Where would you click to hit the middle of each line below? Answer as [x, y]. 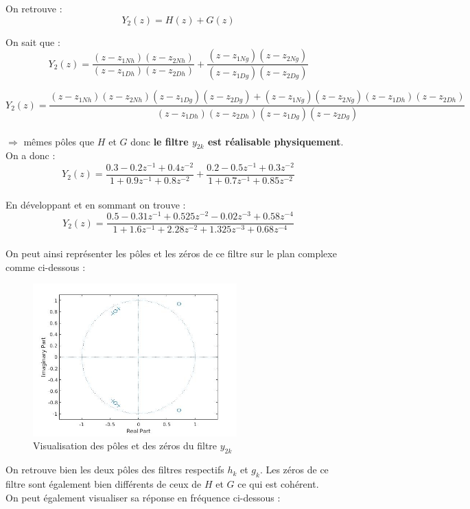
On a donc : [31, 155]
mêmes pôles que [59, 141]
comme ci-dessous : [46, 267]
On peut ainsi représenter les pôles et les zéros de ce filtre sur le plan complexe [171, 253]
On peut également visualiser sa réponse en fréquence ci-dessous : [143, 497]
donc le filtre [160, 141]
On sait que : [33, 42]
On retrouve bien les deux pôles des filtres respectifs [115, 470]
